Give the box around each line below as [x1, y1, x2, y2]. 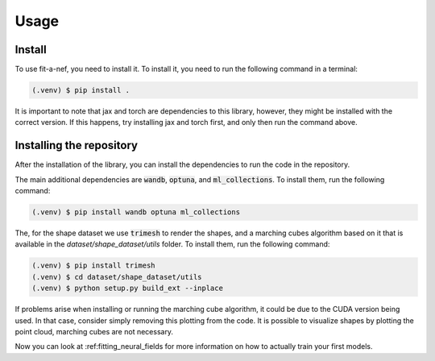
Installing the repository [14, 139, 139, 152]
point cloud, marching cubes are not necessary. [14, 327, 173, 336]
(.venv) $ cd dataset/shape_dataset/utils [31, 272, 202, 281]
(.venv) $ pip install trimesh [31, 261, 156, 270]
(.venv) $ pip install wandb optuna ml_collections [31, 208, 241, 217]
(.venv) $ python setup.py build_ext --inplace [31, 284, 223, 293]
